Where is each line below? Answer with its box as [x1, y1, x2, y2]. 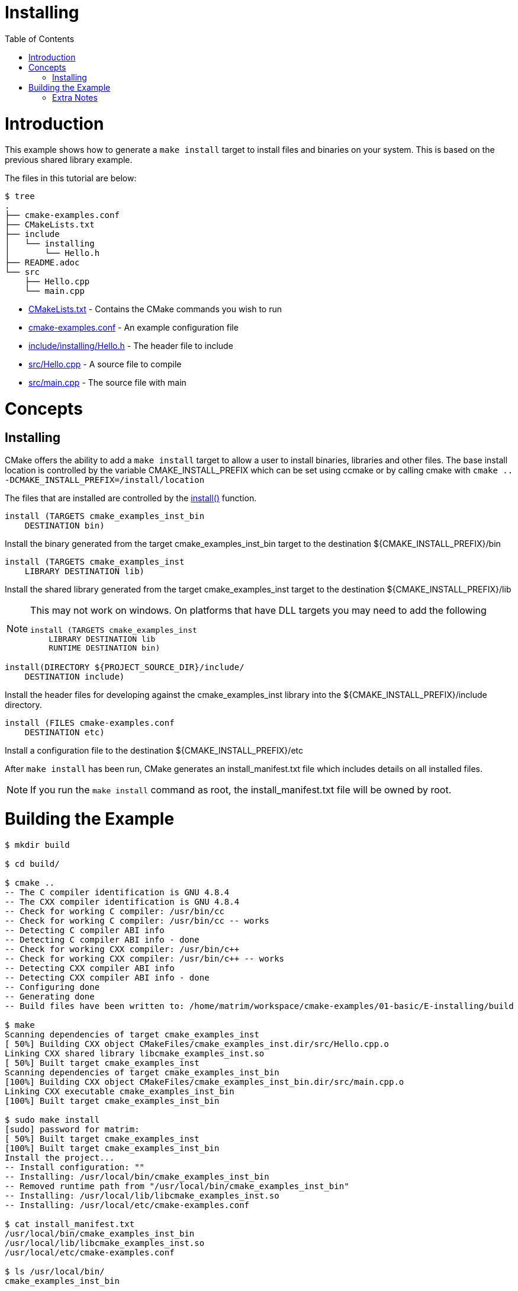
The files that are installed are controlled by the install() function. [5, 493, 257, 504]
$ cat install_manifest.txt [5, 1219, 135, 1229]
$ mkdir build [5, 840, 70, 850]
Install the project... [5, 1152, 115, 1162]
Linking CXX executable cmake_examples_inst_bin [5, 1086, 234, 1096]
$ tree [5, 191, 35, 201]
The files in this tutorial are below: [5, 173, 137, 184]
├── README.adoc [5, 258, 80, 268]
